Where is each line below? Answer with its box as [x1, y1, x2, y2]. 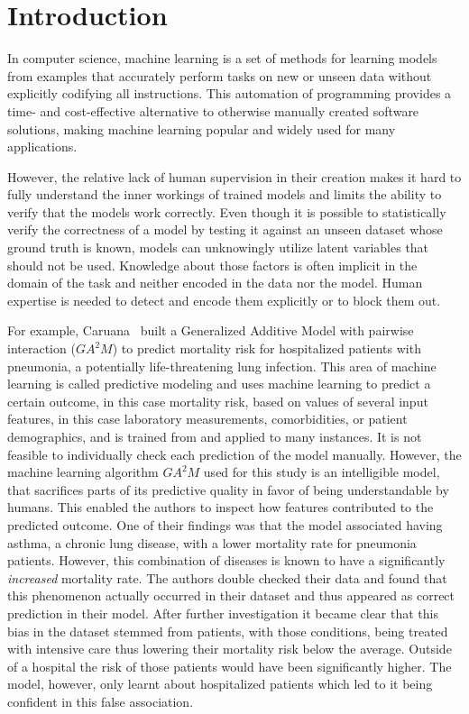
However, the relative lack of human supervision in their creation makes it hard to [7, 167, 462, 186]
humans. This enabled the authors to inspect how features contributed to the [7, 498, 434, 517]
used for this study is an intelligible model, [203, 462, 440, 481]
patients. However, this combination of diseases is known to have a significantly [7, 551, 446, 570]
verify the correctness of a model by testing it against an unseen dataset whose [7, 220, 443, 239]
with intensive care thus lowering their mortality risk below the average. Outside [7, 639, 452, 658]
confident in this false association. [7, 691, 194, 710]
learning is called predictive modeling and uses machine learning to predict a [7, 374, 431, 393]
